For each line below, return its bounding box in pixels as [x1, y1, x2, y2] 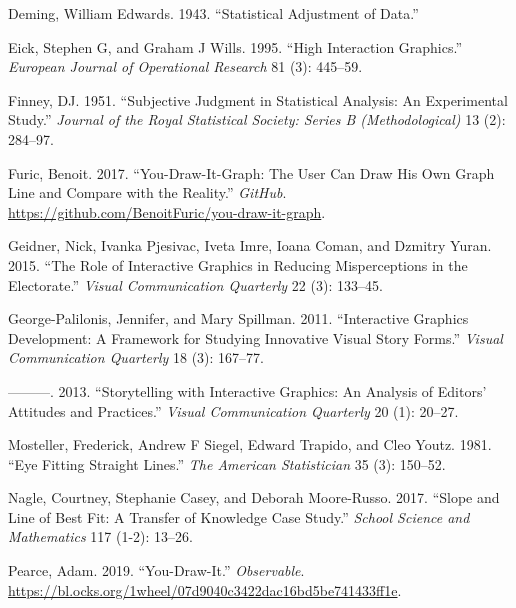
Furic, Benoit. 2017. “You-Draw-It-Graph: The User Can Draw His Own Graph [8, 162, 495, 183]
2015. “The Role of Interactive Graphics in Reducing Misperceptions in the [8, 254, 468, 275]
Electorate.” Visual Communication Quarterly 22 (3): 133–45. [8, 274, 383, 295]
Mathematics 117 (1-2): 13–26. [8, 526, 193, 547]
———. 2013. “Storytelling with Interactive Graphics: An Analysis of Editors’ [8, 380, 487, 401]
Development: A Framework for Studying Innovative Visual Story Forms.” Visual [8, 327, 503, 348]
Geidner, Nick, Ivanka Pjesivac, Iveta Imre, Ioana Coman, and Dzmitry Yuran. [8, 235, 492, 256]
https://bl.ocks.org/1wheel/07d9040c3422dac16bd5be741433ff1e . [8, 579, 402, 600]
